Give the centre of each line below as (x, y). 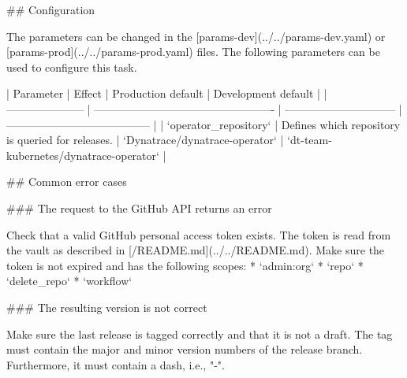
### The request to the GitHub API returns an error (139, 208)
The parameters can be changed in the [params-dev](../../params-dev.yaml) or (196, 36)
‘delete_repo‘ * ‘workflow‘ (69, 281)
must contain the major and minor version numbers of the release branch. (185, 349)
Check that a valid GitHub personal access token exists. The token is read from (199, 234)
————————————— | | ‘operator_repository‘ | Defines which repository (203, 124)
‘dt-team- (310, 140)
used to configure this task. (72, 67)
